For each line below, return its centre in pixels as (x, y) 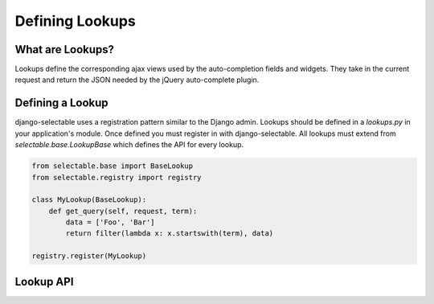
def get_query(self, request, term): (123, 211)
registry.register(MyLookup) (89, 256)
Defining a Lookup (61, 103)
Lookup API (44, 281)
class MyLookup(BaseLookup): (89, 200)
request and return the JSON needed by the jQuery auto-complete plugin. (137, 80)
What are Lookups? (65, 49)
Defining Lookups (75, 21)
